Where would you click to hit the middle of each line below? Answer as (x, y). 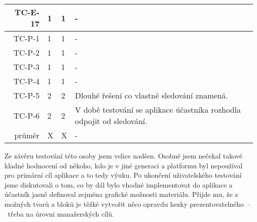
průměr (27, 135)
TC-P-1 (27, 38)
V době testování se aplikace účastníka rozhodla (158, 110)
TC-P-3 (27, 67)
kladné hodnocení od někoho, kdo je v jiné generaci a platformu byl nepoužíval (124, 165)
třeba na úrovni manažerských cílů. (61, 213)
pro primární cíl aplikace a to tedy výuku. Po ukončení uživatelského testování (123, 175)
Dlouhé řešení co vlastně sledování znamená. (151, 95)
